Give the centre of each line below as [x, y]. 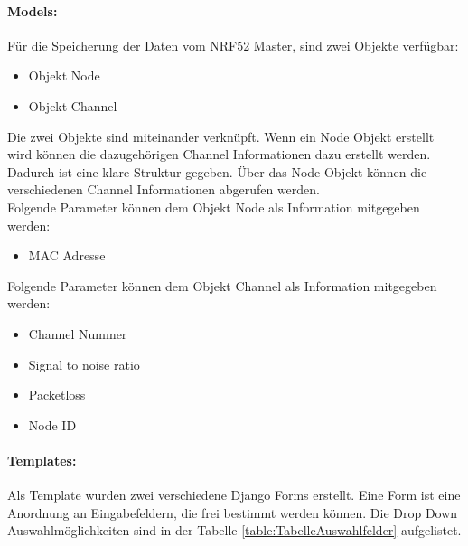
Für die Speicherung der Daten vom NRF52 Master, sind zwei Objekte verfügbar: [233, 45]
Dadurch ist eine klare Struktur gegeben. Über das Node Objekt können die [217, 171]
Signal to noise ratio [84, 364]
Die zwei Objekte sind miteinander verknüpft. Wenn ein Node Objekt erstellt [221, 136]
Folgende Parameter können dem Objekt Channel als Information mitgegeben [222, 285]
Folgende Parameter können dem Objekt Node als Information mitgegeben [214, 207]
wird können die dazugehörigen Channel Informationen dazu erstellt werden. [219, 154]
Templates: [42, 460]
